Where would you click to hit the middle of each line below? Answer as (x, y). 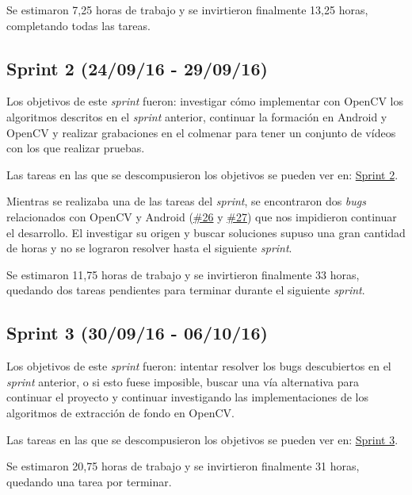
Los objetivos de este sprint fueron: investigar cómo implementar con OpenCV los (205, 101)
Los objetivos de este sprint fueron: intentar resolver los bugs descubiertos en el (199, 366)
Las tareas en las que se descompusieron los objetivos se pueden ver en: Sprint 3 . (202, 439)
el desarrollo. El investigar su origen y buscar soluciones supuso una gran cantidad (206, 232)
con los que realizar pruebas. (76, 148)
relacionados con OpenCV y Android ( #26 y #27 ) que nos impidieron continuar (202, 216)
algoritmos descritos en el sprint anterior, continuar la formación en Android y (197, 116)
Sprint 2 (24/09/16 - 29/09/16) (137, 68)
